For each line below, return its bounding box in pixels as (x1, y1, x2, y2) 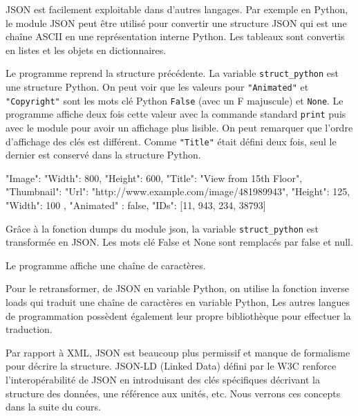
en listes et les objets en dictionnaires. (6, 42, 167, 57)
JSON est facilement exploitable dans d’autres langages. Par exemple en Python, (6, 2, 348, 16)
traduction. (6, 322, 53, 336)
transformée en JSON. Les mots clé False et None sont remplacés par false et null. (6, 235, 353, 249)
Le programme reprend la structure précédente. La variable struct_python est (6, 66, 339, 80)
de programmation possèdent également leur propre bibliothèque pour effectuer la (6, 308, 351, 323)
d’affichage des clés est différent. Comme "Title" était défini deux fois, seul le (6, 134, 337, 148)
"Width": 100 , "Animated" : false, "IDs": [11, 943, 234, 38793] (6, 198, 266, 212)
